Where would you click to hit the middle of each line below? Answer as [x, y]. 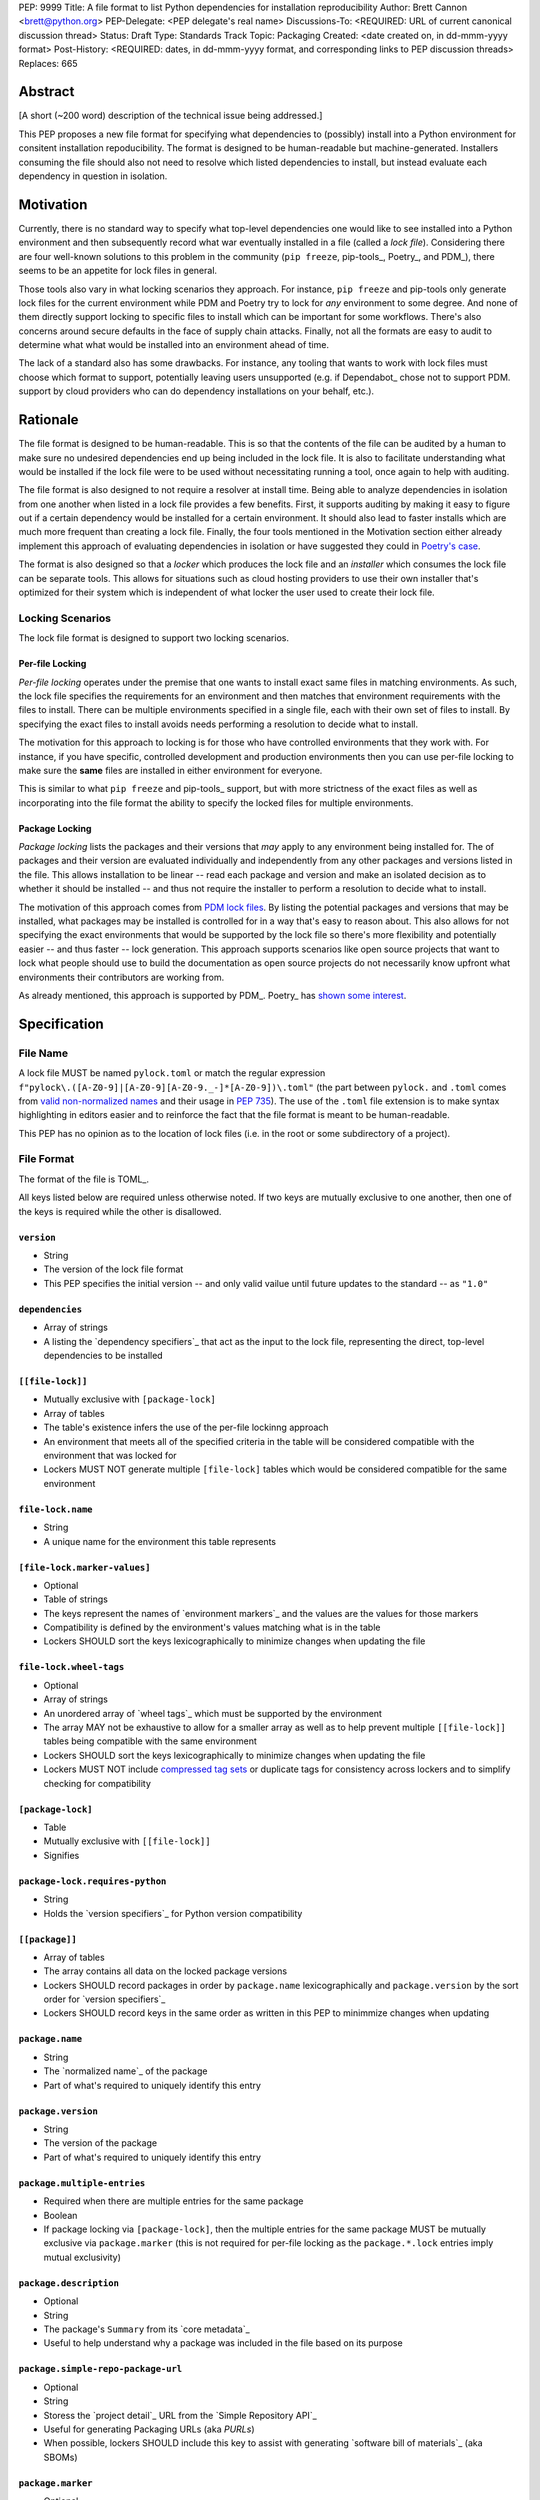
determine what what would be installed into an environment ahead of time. [174, 345]
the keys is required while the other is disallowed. [120, 1211]
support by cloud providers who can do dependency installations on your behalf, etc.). [196, 391]
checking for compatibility [97, 1783]
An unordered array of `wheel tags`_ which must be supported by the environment [212, 1713]
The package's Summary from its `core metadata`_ [146, 2329]
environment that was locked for [110, 1455]
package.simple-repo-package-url [100, 2369]
